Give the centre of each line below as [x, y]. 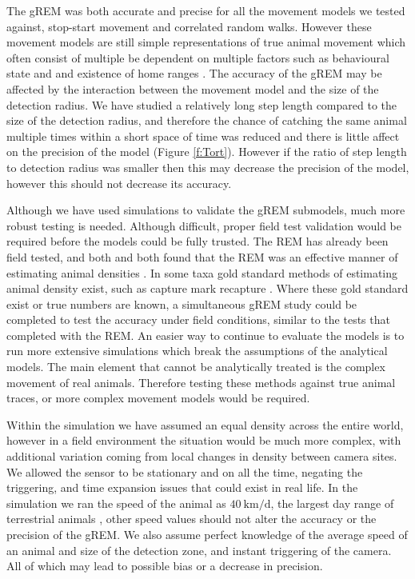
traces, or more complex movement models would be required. [158, 398]
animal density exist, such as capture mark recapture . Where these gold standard [207, 288]
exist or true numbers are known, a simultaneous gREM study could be [182, 303]
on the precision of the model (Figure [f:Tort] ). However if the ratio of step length [207, 152]
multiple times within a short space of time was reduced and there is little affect [203, 136]
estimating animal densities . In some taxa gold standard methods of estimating [202, 272]
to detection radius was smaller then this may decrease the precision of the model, [208, 167]
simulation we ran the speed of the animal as [116, 503]
